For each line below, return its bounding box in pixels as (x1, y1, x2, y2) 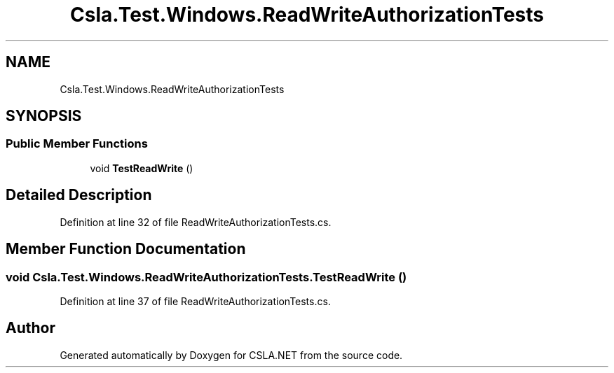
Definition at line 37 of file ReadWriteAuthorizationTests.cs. (60, 295, 331, 307)
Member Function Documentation (6, 240, 246, 258)
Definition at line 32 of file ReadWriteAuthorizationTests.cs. (60, 216, 332, 228)
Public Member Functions (6, 136, 148, 151)
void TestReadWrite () (90, 162, 193, 174)
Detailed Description (6, 186, 152, 204)
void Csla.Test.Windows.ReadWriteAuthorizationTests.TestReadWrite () (6, 269, 407, 284)
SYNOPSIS (6, 107, 82, 125)
